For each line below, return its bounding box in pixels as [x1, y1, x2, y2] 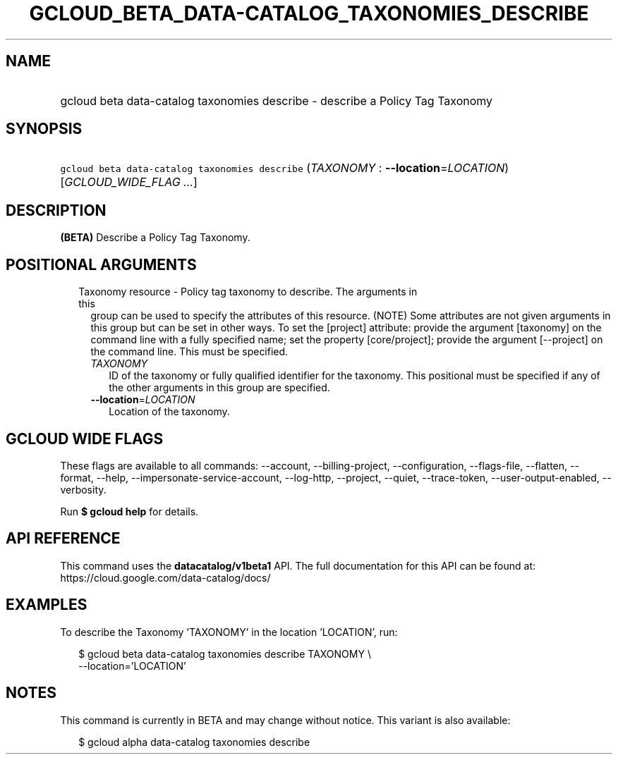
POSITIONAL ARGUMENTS [6, 255, 197, 274]
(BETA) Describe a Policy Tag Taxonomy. [60, 231, 250, 244]
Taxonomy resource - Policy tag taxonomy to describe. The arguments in [78, 286, 418, 298]
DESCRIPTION [6, 201, 107, 219]
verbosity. [60, 483, 107, 496]
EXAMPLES [6, 596, 87, 614]
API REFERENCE [6, 529, 121, 548]
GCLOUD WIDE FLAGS [6, 429, 164, 448]
